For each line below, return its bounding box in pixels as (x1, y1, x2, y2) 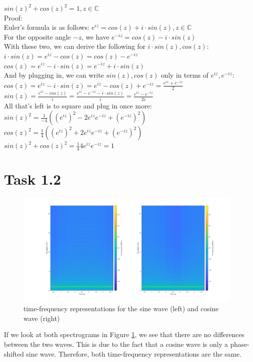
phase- (230, 339, 250, 349)
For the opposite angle (4, 31, 71, 42)
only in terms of (161, 70, 209, 80)
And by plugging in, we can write (4, 70, 104, 80)
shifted (4, 348, 24, 359)
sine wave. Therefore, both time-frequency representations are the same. (26, 348, 242, 359)
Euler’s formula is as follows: (4, 22, 89, 32)
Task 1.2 (4, 169, 61, 189)
